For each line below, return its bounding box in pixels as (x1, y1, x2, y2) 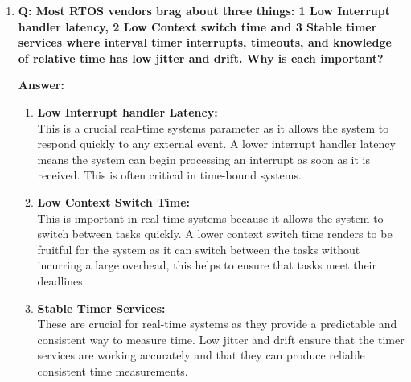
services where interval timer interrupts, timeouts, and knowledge (18, 34, 392, 51)
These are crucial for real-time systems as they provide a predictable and (37, 315, 397, 332)
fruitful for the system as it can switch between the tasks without (37, 240, 360, 257)
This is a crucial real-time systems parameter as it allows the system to (37, 119, 389, 136)
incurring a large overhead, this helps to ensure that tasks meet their (37, 257, 376, 273)
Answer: (18, 76, 64, 93)
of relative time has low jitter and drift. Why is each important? (18, 49, 384, 66)
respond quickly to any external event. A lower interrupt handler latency (37, 135, 396, 152)
